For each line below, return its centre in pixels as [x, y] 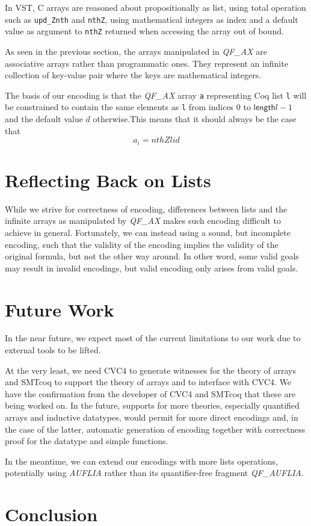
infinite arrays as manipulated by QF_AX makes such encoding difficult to [143, 221]
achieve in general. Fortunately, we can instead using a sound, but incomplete [148, 232]
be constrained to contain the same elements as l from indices [119, 107]
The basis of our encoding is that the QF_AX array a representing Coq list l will [156, 95]
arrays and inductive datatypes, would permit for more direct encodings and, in [152, 417]
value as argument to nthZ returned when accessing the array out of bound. [144, 31]
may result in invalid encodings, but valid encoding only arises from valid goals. [152, 268]
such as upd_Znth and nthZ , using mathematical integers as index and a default [152, 19]
